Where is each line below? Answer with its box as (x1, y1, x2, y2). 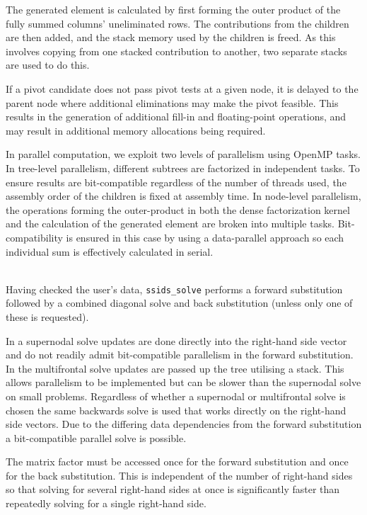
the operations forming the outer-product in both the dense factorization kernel (6, 202, 350, 217)
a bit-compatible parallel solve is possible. (6, 430, 187, 445)
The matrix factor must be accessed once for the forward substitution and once (6, 454, 349, 469)
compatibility (6, 230, 63, 244)
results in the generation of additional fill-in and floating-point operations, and (6, 109, 346, 124)
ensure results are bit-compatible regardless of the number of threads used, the (6, 174, 346, 189)
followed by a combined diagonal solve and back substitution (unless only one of (6, 295, 353, 310)
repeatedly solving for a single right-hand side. (6, 496, 206, 511)
